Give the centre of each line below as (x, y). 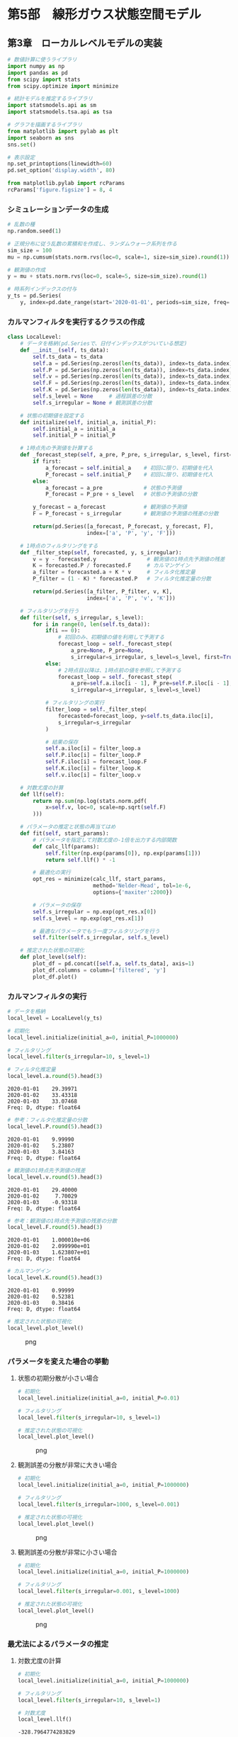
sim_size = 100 (30, 250)
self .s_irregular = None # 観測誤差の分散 (92, 403)
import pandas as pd (38, 73)
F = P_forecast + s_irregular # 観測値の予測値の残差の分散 (126, 514)
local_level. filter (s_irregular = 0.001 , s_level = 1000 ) (98, 1592)
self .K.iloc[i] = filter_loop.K (93, 769)
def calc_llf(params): (66, 847)
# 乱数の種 (21, 225)
